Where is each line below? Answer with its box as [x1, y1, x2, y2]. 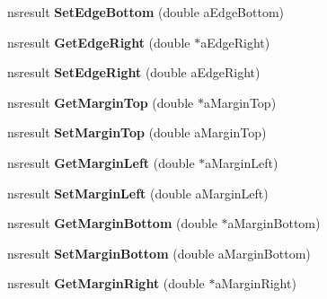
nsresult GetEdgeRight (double [7, 32, 190, 51]
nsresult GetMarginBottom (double [7, 214, 217, 233]
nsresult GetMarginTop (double [7, 92, 194, 111]
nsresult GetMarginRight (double [7, 274, 205, 293]
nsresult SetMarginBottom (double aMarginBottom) [7, 243, 311, 262]
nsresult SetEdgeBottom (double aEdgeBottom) [7, 3, 285, 21]
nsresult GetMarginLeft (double [7, 153, 195, 171]
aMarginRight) [215, 274, 296, 293]
